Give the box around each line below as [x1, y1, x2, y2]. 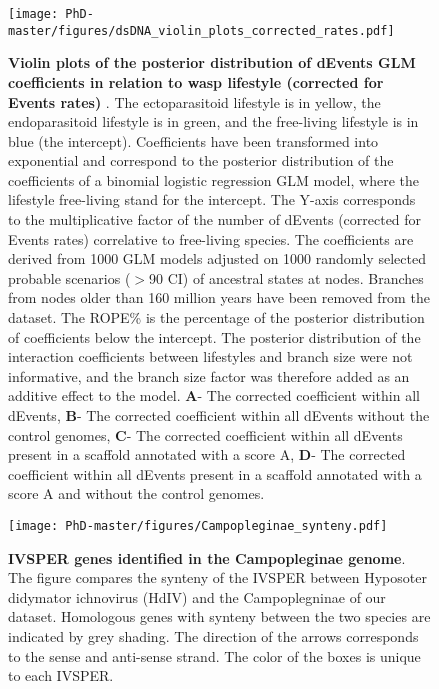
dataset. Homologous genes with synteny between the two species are [8, 606, 431, 627]
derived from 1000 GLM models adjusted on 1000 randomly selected [8, 248, 426, 269]
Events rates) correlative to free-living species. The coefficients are [8, 228, 414, 249]
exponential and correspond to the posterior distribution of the [8, 150, 394, 171]
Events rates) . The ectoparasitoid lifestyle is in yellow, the [8, 91, 381, 112]
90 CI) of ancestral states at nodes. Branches [149, 267, 424, 288]
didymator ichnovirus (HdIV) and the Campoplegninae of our [8, 586, 386, 607]
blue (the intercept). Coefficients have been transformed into [8, 130, 379, 151]
